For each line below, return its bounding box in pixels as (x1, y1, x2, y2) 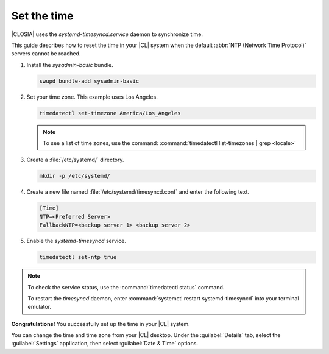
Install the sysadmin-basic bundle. (26, 61, 113, 68)
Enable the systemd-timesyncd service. (26, 238, 126, 245)
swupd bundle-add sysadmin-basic (39, 77, 140, 85)
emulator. (27, 303, 52, 311)
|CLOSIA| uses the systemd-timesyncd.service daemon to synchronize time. (11, 30, 203, 38)
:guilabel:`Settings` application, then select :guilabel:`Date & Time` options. (11, 340, 198, 347)
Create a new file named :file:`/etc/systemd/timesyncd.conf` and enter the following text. (26, 188, 250, 196)
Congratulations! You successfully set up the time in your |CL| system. (11, 320, 190, 327)
